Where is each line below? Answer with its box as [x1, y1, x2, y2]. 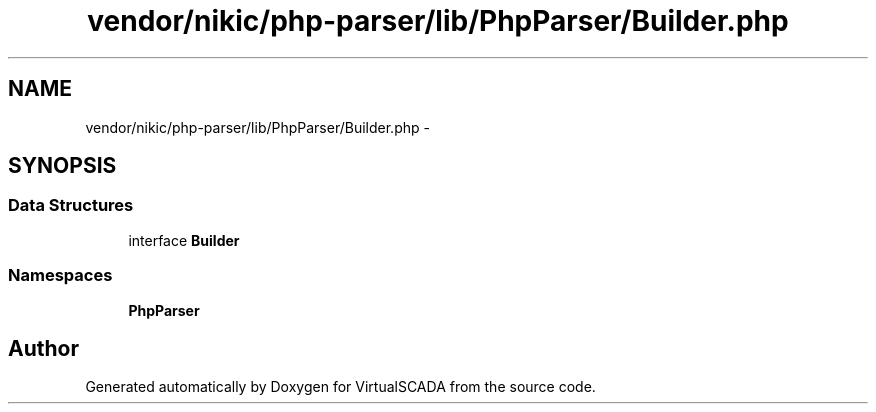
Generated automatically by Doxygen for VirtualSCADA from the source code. [85, 378, 596, 396]
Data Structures [8, 195, 134, 216]
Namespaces [8, 265, 113, 286]
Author [8, 335, 79, 361]
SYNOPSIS [8, 153, 117, 179]
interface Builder [128, 231, 240, 249]
